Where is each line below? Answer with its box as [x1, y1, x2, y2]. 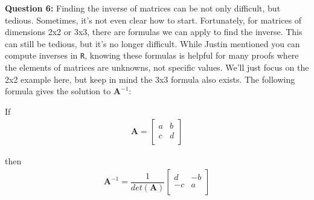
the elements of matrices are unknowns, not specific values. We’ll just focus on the [5, 61, 309, 74]
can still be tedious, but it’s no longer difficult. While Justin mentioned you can [5, 37, 300, 50]
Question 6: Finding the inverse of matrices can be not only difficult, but [5, 2, 281, 14]
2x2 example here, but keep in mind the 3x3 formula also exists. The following [5, 73, 295, 85]
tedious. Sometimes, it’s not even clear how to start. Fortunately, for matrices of [5, 13, 302, 26]
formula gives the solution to [5, 85, 111, 97]
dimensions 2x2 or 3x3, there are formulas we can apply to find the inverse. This [5, 25, 303, 38]
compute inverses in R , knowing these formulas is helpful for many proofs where [5, 49, 299, 62]
